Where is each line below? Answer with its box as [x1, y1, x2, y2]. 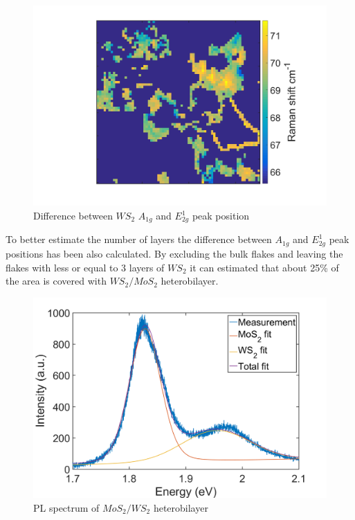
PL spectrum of [33, 500, 100, 514]
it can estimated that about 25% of [190, 260, 339, 274]
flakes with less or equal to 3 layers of [6, 260, 165, 274]
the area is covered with [6, 274, 107, 288]
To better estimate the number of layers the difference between [6, 232, 272, 246]
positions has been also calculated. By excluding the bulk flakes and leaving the [6, 246, 343, 260]
